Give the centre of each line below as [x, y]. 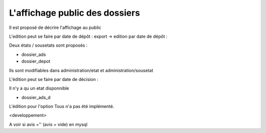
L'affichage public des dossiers [75, 13]
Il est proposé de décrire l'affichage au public [55, 27]
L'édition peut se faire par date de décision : [54, 79]
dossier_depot [36, 61]
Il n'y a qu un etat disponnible [39, 88]
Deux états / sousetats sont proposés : [48, 45]
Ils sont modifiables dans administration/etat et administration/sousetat [81, 70]
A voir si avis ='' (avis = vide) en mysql [48, 124]
